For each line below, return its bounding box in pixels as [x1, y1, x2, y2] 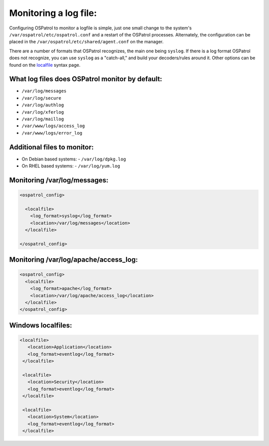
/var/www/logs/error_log [21, 130, 82, 136]
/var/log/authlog [21, 102, 64, 108]
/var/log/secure [21, 95, 62, 101]
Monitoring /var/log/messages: [9, 176, 109, 184]
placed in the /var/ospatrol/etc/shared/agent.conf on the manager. [9, 39, 164, 45]
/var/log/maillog [21, 116, 64, 122]
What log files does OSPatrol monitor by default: [9, 75, 162, 83]
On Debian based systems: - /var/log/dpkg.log [21, 156, 127, 162]
